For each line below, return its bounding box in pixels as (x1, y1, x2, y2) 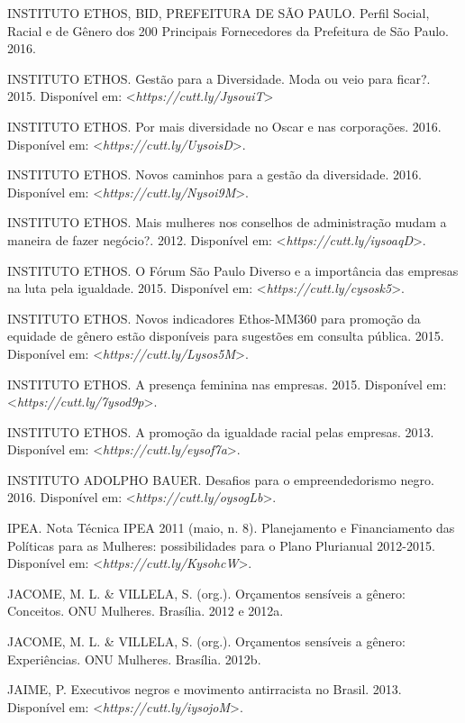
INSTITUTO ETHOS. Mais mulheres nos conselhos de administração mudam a (7, 213, 447, 232)
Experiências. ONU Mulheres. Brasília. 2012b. (7, 649, 261, 668)
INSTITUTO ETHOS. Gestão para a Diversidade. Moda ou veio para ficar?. (7, 69, 431, 87)
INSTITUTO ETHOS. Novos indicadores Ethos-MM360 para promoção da (7, 308, 421, 327)
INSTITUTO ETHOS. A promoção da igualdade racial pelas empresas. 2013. (7, 422, 434, 441)
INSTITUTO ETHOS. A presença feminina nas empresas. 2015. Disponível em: (7, 374, 447, 393)
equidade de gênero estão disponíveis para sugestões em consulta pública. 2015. (7, 326, 444, 345)
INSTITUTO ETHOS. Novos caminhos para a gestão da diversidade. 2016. (7, 165, 422, 184)
